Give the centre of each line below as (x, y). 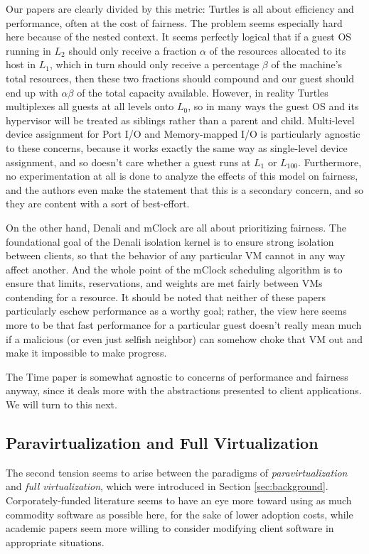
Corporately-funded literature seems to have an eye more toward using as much (179, 500)
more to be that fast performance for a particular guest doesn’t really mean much (184, 325)
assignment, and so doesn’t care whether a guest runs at (128, 162)
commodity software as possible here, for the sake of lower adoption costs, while (180, 514)
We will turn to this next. (61, 404)
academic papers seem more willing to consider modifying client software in (170, 528)
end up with (32, 92)
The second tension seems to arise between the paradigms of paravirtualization (177, 472)
